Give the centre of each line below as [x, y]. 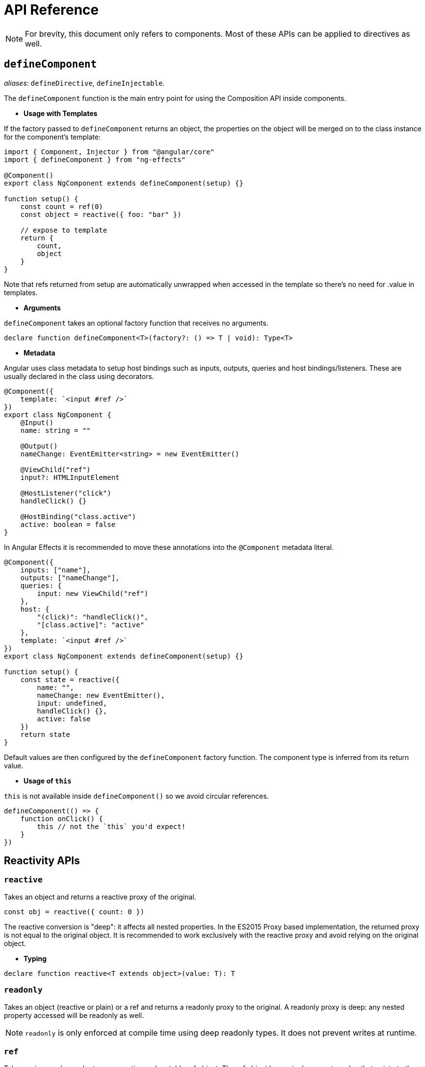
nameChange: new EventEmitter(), [101, 695]
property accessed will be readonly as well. [74, 1015]
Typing [35, 958]
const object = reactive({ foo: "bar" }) [101, 214]
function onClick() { [62, 818]
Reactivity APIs [42, 861]
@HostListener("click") [66, 493]
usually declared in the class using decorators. [79, 376]
